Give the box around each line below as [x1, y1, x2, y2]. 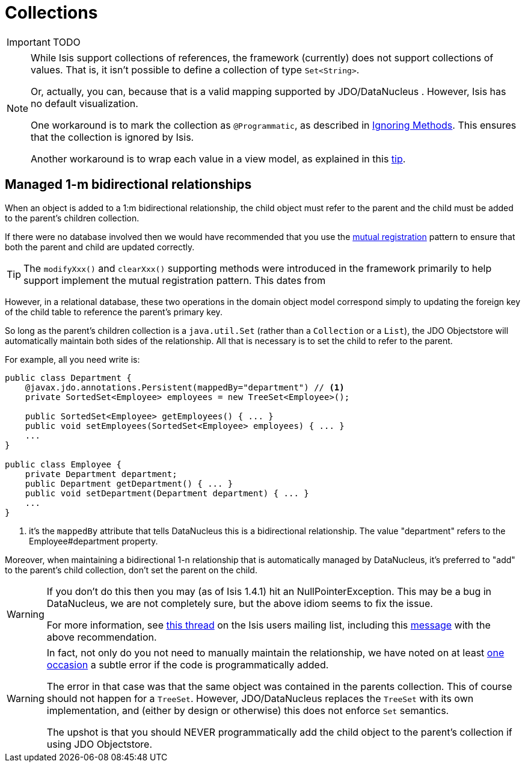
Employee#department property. [29, 535, 158, 546]
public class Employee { [5, 459, 121, 469]
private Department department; [25, 469, 177, 479]
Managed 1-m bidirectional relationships [5, 177, 252, 193]
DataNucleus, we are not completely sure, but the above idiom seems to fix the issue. [46, 597, 433, 609]
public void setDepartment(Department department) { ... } [25, 488, 309, 498]
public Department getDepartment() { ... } [25, 478, 233, 488]
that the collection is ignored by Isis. [31, 131, 194, 143]
